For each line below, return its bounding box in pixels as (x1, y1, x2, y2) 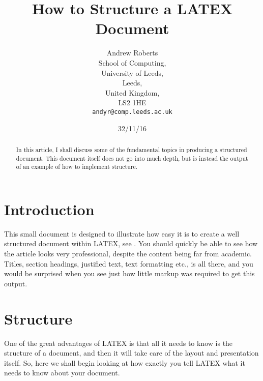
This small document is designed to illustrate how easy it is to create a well (4, 228, 240, 239)
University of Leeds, (101, 67, 163, 78)
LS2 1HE (118, 97, 147, 108)
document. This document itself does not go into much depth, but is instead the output (16, 154, 248, 162)
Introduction (4, 198, 95, 219)
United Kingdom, (105, 87, 160, 98)
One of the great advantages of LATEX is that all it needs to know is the (4, 337, 233, 348)
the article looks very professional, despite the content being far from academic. (4, 248, 252, 259)
